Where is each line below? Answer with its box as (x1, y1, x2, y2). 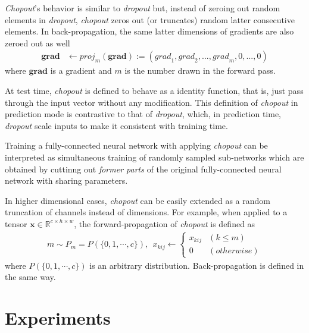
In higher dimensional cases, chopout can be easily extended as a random (5, 194, 270, 206)
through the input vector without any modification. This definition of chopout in (5, 96, 298, 108)
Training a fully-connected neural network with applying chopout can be (5, 139, 268, 152)
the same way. (5, 271, 56, 283)
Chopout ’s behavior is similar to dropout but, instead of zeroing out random (5, 2, 280, 14)
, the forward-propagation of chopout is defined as (74, 217, 255, 230)
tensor (5, 217, 27, 230)
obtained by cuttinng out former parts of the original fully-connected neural (5, 162, 282, 175)
